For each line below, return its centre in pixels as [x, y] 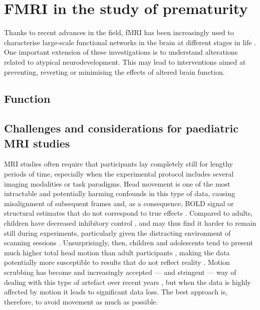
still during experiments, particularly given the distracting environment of [117, 233]
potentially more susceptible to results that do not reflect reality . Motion [117, 262]
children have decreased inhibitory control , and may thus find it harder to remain [130, 223]
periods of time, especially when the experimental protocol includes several [119, 174]
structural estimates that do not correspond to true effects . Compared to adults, [128, 213]
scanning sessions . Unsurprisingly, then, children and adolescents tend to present [129, 243]
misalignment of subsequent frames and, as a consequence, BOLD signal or [119, 203]
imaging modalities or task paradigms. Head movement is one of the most [117, 183]
